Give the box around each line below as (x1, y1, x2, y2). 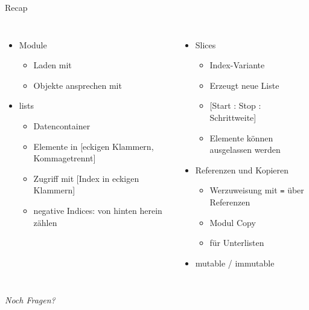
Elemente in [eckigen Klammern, (33, 140, 154, 152)
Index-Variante (209, 59, 265, 71)
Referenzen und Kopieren (195, 163, 289, 176)
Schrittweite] (209, 111, 256, 123)
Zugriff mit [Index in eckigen (33, 172, 139, 184)
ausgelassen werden (209, 143, 281, 156)
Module (19, 38, 47, 51)
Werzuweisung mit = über (209, 184, 304, 196)
